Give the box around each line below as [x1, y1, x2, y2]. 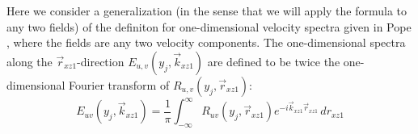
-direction [77, 52, 125, 69]
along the [6, 52, 53, 69]
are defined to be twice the [207, 52, 340, 69]
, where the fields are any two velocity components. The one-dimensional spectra [6, 34, 406, 51]
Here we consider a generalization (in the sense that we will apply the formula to [6, 2, 407, 19]
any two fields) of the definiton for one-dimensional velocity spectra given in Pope [6, 18, 412, 35]
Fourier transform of [69, 76, 170, 93]
